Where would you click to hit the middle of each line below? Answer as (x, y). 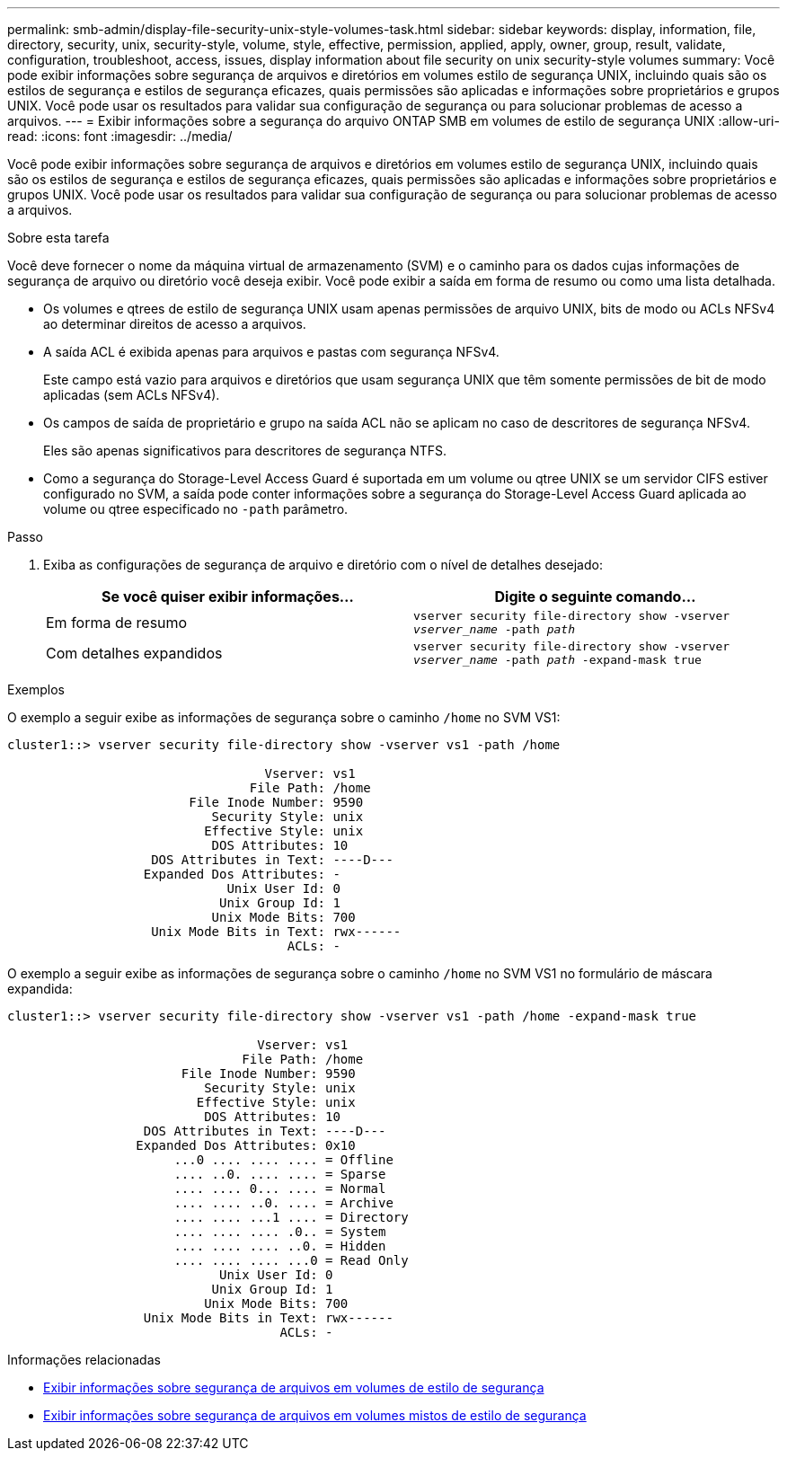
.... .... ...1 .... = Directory (291, 1217)
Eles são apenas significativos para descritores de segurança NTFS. (245, 451)
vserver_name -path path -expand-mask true (557, 660)
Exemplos (36, 689)
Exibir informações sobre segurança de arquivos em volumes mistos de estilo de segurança (315, 1415)
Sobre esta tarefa (58, 238)
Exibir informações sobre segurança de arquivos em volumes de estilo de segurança (294, 1387)
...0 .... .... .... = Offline (283, 1160)
